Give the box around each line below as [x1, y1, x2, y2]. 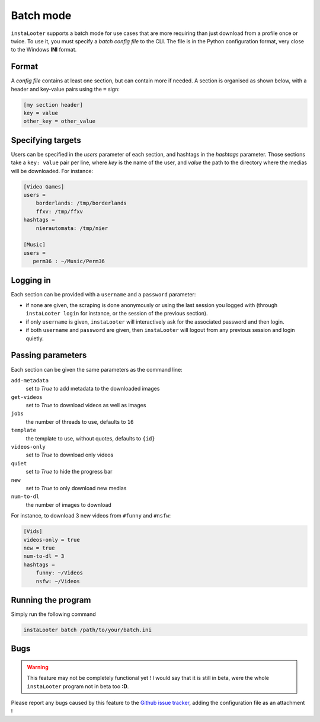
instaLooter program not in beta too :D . [27, 682, 129, 690]
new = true [23, 544, 55, 551]
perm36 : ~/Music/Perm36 [33, 258, 105, 265]
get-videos [11, 394, 43, 400]
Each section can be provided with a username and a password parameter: [11, 290, 196, 298]
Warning [27, 663, 49, 670]
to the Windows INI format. [11, 46, 77, 53]
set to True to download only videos [25, 451, 114, 459]
